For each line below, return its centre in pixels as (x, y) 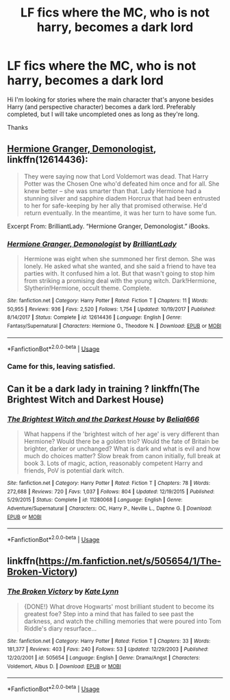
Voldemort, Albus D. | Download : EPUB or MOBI (64, 666)
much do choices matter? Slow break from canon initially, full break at (122, 455)
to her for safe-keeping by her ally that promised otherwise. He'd (115, 205)
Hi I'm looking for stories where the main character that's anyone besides (111, 99)
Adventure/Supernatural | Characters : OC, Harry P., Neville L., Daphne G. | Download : (110, 508)
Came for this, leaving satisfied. (61, 367)
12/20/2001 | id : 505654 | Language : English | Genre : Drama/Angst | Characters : (104, 657)
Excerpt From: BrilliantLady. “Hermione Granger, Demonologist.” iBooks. (108, 226)
